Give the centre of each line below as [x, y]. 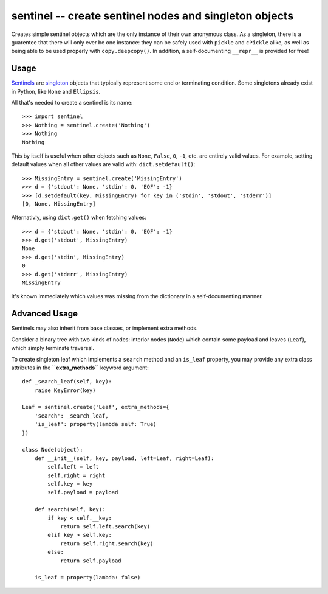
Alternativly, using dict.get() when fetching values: [79, 218]
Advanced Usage [45, 314]
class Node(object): [53, 450]
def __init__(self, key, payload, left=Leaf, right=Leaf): [124, 458]
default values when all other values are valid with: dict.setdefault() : [103, 164]
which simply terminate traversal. [53, 348]
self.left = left [73, 467]
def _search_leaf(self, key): [67, 382]
